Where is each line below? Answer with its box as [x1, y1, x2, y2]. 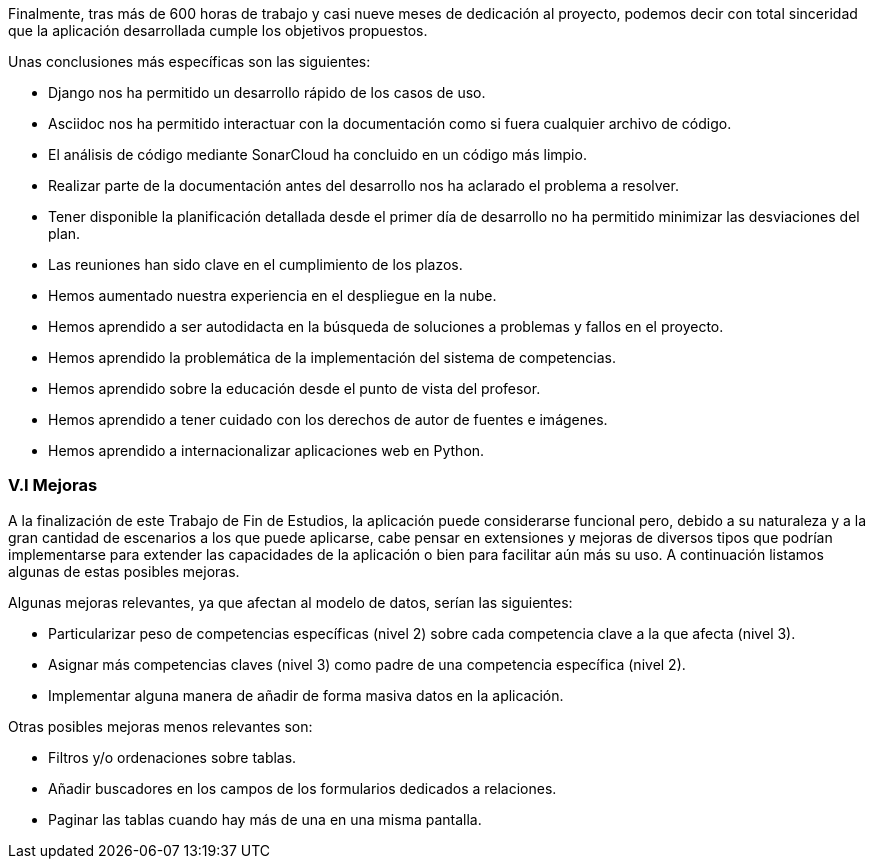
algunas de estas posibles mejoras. [8, 562, 240, 580]
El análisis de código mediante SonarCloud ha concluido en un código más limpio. [48, 146, 587, 163]
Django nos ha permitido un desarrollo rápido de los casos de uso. [48, 84, 486, 101]
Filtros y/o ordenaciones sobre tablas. [48, 748, 297, 766]
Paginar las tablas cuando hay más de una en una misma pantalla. [48, 810, 482, 828]
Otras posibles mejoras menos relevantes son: [8, 717, 313, 735]
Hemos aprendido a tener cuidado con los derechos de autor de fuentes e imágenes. [48, 411, 608, 428]
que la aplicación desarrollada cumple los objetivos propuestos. [8, 22, 428, 39]
